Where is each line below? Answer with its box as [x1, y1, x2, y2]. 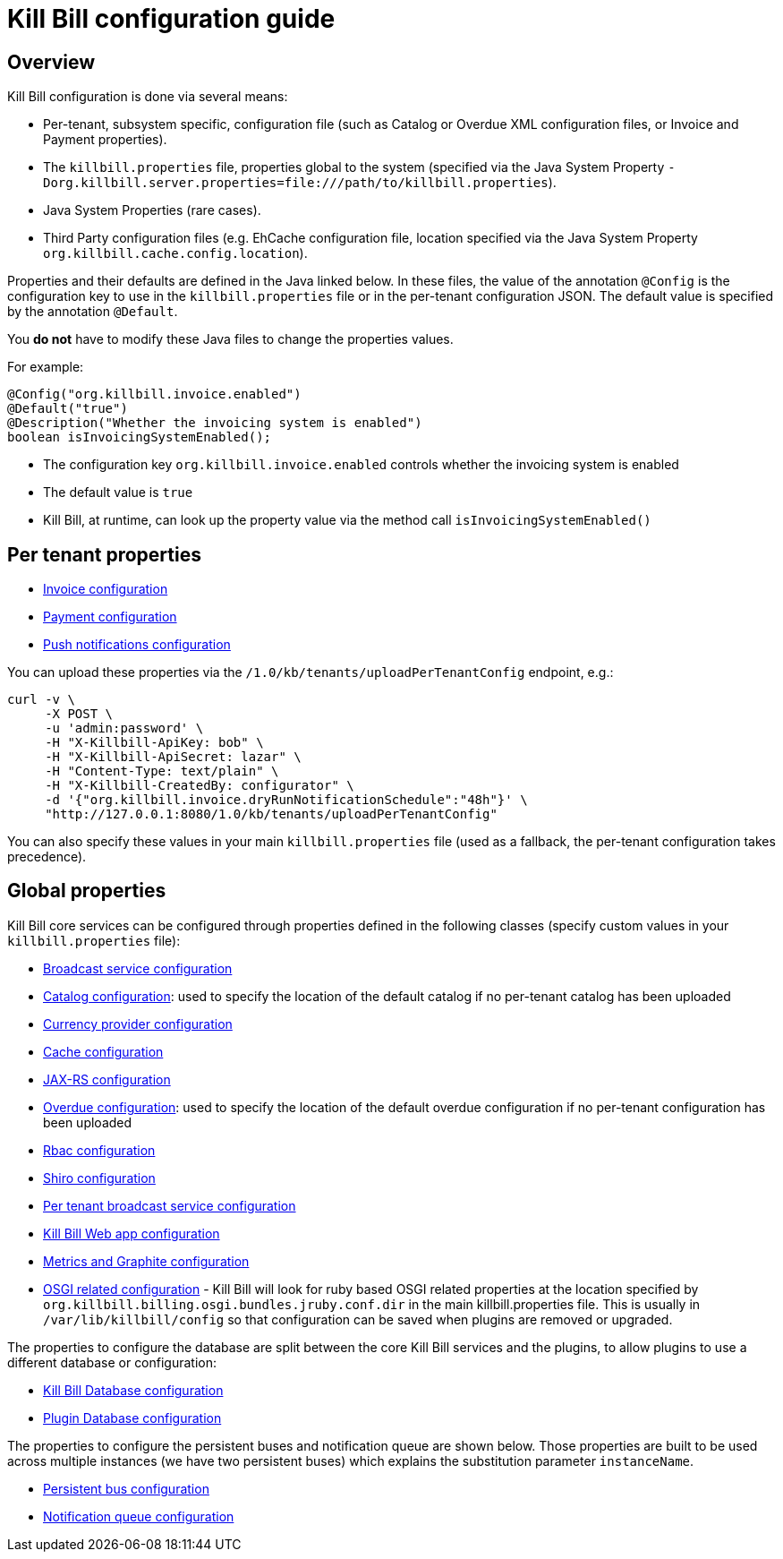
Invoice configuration [43, 581, 168, 597]
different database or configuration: [7, 1354, 217, 1370]
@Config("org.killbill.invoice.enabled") [7, 387, 302, 402]
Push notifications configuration [43, 637, 231, 653]
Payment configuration [43, 609, 177, 625]
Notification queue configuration [43, 1508, 234, 1524]
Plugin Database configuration [43, 1409, 222, 1426]
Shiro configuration [43, 1169, 156, 1186]
